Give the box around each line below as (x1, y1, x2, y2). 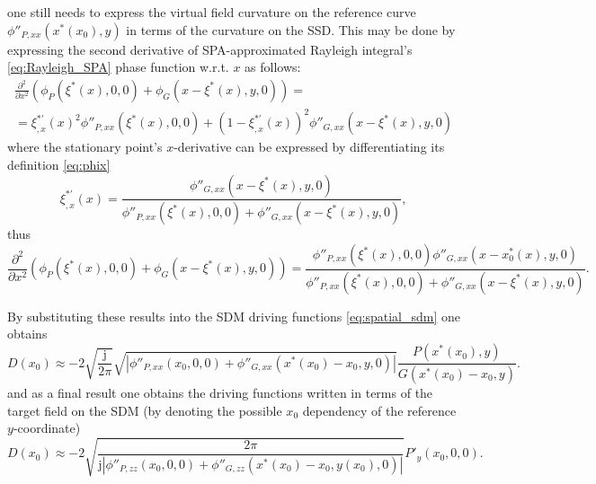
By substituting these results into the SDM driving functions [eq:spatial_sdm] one (7, 306, 460, 325)
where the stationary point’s (7, 137, 163, 156)
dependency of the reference (302, 400, 457, 419)
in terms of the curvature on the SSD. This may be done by (126, 20, 456, 39)
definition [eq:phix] (7, 154, 111, 173)
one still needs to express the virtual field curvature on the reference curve (7, 3, 416, 21)
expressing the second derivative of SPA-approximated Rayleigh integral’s (7, 40, 413, 58)
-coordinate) (13, 418, 81, 437)
